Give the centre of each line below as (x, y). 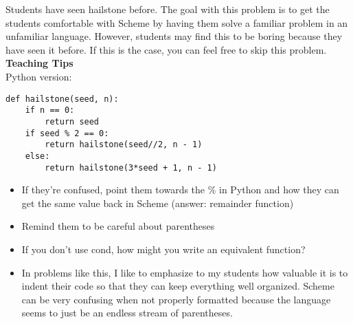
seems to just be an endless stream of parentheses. (127, 313)
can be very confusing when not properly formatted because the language (176, 299)
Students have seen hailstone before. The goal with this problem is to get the (168, 9)
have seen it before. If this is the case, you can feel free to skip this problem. (166, 49)
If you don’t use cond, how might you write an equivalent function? (163, 249)
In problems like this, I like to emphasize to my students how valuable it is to (185, 272)
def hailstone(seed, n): (62, 99)
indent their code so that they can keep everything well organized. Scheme (178, 286)
